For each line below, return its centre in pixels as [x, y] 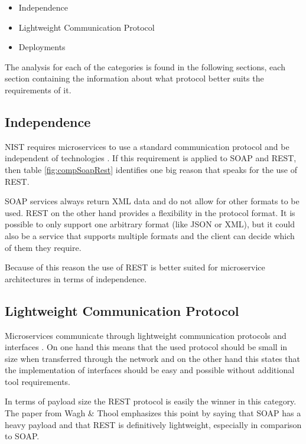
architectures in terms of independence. [76, 278]
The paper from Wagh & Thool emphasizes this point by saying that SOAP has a [153, 413]
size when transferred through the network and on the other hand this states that [152, 358]
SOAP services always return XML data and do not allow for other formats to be [152, 201]
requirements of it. [38, 89]
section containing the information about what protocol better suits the [134, 78]
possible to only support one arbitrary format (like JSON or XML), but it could [150, 224]
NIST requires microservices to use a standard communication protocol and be [147, 146]
